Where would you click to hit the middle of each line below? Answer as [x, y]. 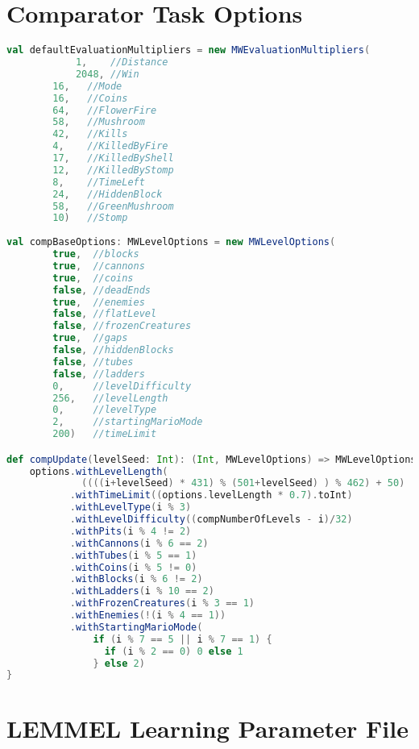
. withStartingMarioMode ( [136, 627]
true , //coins [93, 278]
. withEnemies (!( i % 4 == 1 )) [148, 616]
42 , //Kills [90, 134]
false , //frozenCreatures [122, 326]
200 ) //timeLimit [105, 434]
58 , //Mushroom [99, 122]
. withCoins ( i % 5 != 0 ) [133, 567]
